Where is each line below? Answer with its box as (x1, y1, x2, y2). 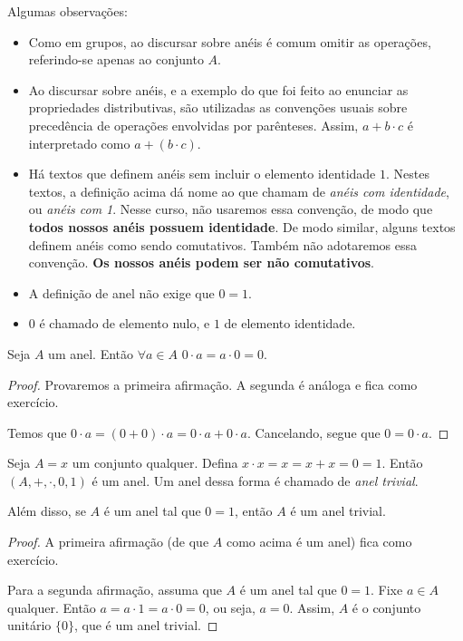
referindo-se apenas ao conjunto (28, 50, 204, 69)
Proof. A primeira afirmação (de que (7, 532, 209, 551)
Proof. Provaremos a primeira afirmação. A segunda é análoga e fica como (7, 374, 418, 393)
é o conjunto (352, 597, 421, 617)
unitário (7, 616, 52, 635)
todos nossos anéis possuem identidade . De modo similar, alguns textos (28, 217, 456, 236)
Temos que (7, 422, 67, 442)
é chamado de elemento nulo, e (39, 314, 210, 333)
